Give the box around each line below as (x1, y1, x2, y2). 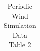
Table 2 (9, 39, 31, 50)
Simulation (4, 20, 36, 30)
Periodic (7, 1, 32, 11)
